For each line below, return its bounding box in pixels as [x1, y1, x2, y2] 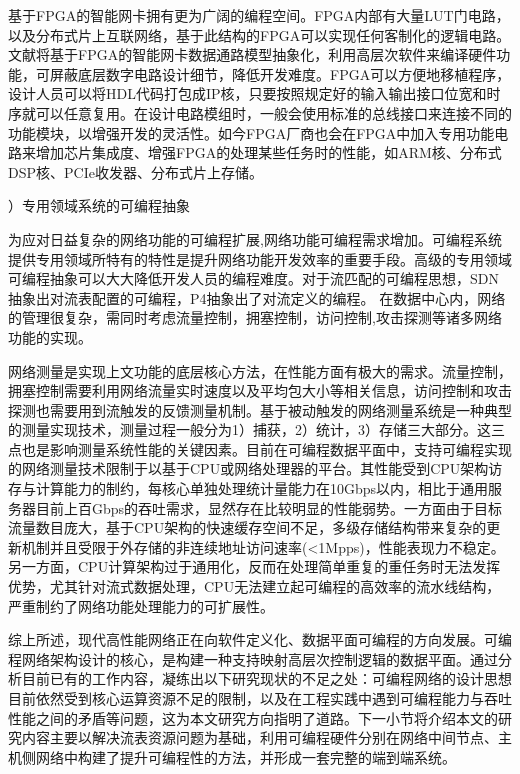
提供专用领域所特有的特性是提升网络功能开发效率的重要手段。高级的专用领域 [8, 248, 512, 269]
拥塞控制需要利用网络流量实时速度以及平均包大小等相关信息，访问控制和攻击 [8, 380, 512, 401]
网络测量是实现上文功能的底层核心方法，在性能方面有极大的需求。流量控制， [8, 360, 512, 381]
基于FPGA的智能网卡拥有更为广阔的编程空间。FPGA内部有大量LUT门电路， [8, 5, 510, 25]
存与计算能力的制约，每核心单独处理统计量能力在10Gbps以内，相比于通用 [8, 478, 489, 499]
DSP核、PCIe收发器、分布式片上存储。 [8, 161, 263, 182]
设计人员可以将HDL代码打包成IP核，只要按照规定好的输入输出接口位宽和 [8, 83, 487, 104]
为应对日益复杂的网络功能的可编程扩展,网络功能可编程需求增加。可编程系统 [8, 228, 502, 249]
